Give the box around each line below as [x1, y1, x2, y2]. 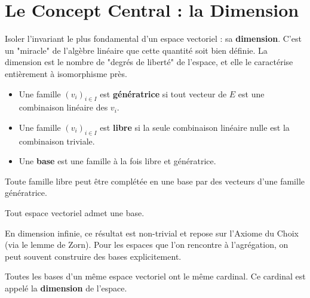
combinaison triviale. [19, 134, 95, 147]
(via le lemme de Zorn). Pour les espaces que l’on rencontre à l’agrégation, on [5, 238, 288, 251]
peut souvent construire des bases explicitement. [5, 250, 182, 262]
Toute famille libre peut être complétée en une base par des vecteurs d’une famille [5, 174, 305, 187]
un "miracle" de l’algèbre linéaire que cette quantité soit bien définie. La [5, 44, 268, 56]
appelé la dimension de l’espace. [5, 282, 127, 294]
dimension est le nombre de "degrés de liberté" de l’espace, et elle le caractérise [5, 56, 293, 68]
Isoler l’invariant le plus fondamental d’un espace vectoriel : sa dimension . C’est [5, 32, 302, 45]
